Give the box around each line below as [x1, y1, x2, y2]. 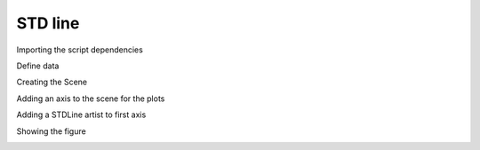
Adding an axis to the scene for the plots [16, 93, 165, 104]
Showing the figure [16, 125, 86, 137]
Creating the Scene [16, 76, 88, 88]
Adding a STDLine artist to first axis [16, 109, 147, 120]
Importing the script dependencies [16, 44, 144, 55]
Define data [16, 60, 60, 71]
